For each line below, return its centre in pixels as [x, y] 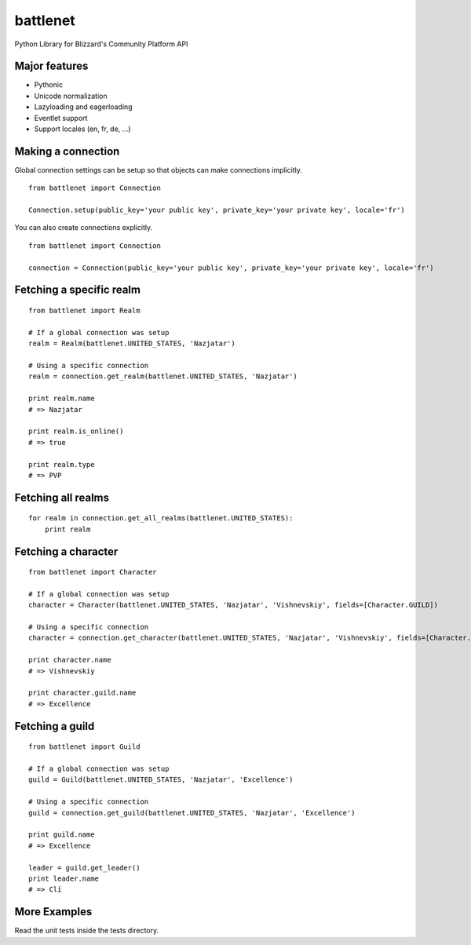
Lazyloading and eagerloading [83, 107]
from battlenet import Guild [84, 747]
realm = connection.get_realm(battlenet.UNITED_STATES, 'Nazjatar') [163, 376]
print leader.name [64, 878]
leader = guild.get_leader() [84, 868]
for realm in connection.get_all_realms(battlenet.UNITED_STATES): [161, 518]
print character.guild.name [82, 693]
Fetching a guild [55, 726]
